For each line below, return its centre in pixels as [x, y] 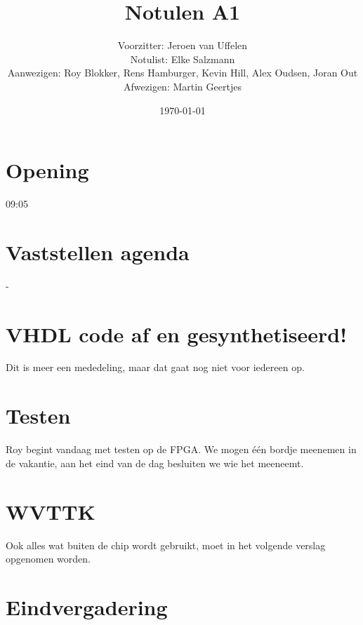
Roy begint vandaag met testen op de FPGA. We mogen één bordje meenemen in [181, 449]
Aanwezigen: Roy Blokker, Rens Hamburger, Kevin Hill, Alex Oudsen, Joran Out [183, 73]
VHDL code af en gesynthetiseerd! [176, 334]
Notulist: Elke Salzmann [183, 59]
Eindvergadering [87, 606]
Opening [47, 170]
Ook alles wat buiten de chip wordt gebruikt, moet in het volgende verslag [166, 545]
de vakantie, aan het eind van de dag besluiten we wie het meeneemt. [155, 463]
